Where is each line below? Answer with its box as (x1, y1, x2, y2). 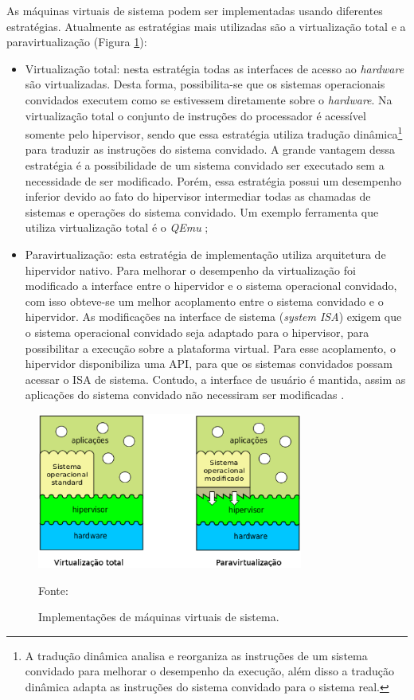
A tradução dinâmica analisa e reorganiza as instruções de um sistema (25, 647, 368, 663)
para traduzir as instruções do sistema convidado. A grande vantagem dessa (25, 141, 396, 158)
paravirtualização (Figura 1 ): (6, 33, 147, 50)
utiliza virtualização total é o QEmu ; (25, 219, 209, 236)
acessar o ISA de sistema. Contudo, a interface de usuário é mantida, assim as (25, 370, 406, 387)
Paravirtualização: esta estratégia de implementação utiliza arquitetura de (25, 245, 386, 262)
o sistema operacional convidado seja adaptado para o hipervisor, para (25, 323, 369, 340)
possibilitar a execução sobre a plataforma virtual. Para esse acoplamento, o (25, 339, 396, 356)
